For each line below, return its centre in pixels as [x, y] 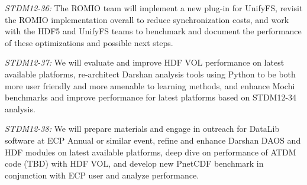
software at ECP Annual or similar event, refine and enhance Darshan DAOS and [153, 140]
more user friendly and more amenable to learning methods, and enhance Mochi [150, 85]
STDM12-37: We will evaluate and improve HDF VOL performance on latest [145, 62]
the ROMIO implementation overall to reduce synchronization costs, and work [147, 19]
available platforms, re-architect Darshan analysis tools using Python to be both [150, 74]
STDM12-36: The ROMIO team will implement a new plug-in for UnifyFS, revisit [154, 8]
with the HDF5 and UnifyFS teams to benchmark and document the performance [153, 31]
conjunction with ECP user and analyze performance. [102, 175]
